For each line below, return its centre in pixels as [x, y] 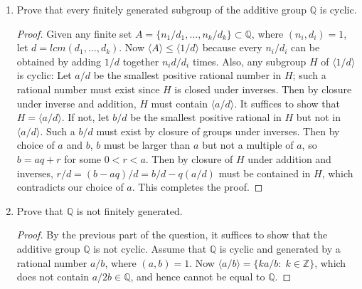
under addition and [289, 158]
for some [83, 158]
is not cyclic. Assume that [150, 248]
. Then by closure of [189, 158]
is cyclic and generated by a [280, 248]
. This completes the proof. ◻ [197, 187]
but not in [319, 117]
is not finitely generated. [129, 210]
